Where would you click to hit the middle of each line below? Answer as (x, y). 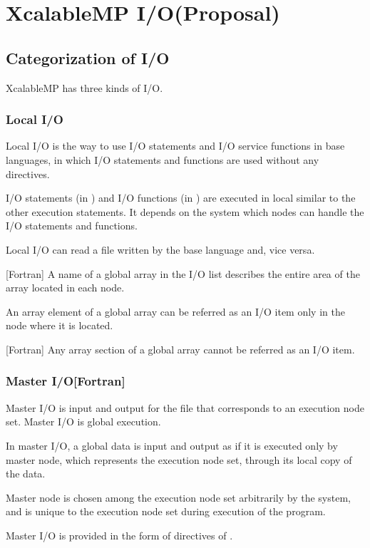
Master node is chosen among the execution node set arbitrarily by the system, (178, 497)
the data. (26, 474)
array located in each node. (65, 288)
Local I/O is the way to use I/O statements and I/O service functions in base (175, 146)
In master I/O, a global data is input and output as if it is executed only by (172, 445)
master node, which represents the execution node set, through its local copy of (179, 459)
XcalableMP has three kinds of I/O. (84, 87)
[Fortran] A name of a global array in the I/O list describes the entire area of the (183, 273)
